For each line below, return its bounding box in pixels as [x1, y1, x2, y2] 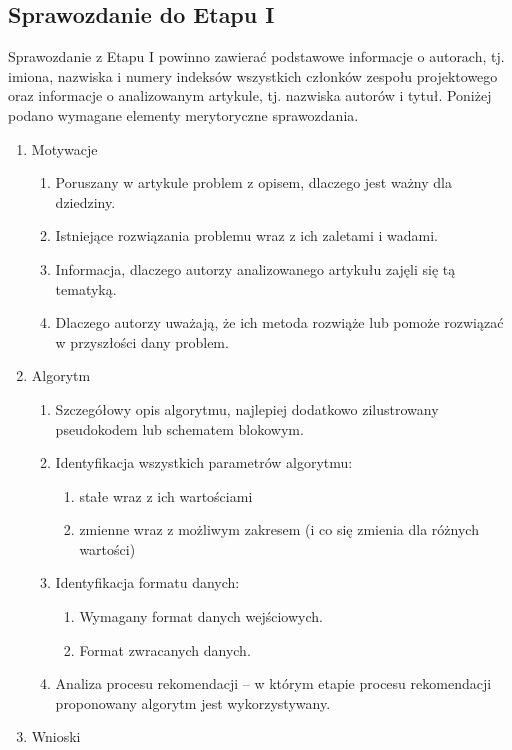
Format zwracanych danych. [79, 639, 251, 660]
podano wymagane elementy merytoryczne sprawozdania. [8, 104, 359, 125]
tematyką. [55, 278, 117, 299]
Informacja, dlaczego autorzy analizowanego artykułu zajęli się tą [55, 258, 456, 279]
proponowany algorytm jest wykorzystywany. [55, 692, 331, 713]
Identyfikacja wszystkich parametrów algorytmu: [55, 452, 353, 473]
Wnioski [31, 726, 81, 747]
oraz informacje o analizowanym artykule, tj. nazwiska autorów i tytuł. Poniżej [8, 85, 492, 106]
